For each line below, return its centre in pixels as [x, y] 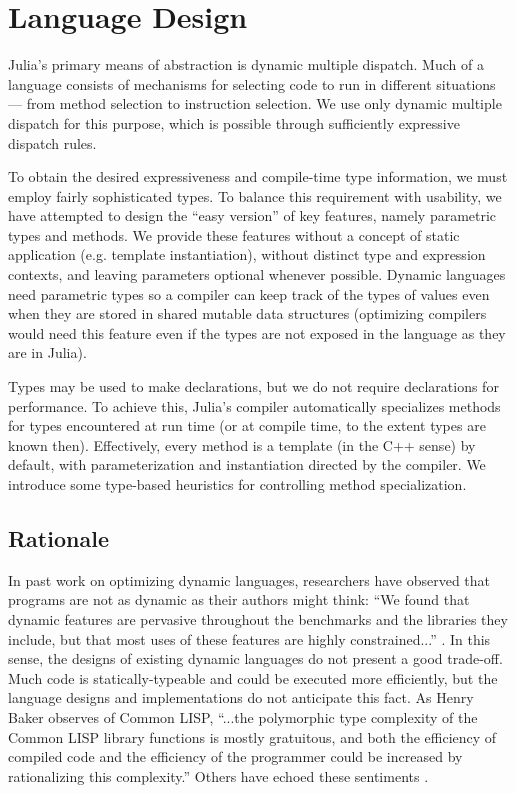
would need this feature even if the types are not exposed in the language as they [257, 332]
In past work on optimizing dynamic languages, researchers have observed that [249, 579]
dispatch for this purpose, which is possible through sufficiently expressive [234, 122]
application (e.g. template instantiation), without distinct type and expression [247, 254]
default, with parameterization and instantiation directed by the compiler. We [247, 464]
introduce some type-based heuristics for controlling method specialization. [237, 484]
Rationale [58, 537]
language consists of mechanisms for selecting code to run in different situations [252, 83]
